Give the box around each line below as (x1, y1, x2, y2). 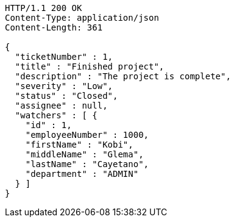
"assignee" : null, (15, 101, 108, 110)
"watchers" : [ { (15, 110, 97, 120)
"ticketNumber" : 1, (15, 52, 113, 62)
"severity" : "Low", (15, 81, 113, 91)
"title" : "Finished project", (15, 62, 165, 71)
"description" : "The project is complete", (15, 71, 231, 81)
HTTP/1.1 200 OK (5, 3, 82, 13)
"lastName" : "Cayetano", (25, 159, 149, 169)
